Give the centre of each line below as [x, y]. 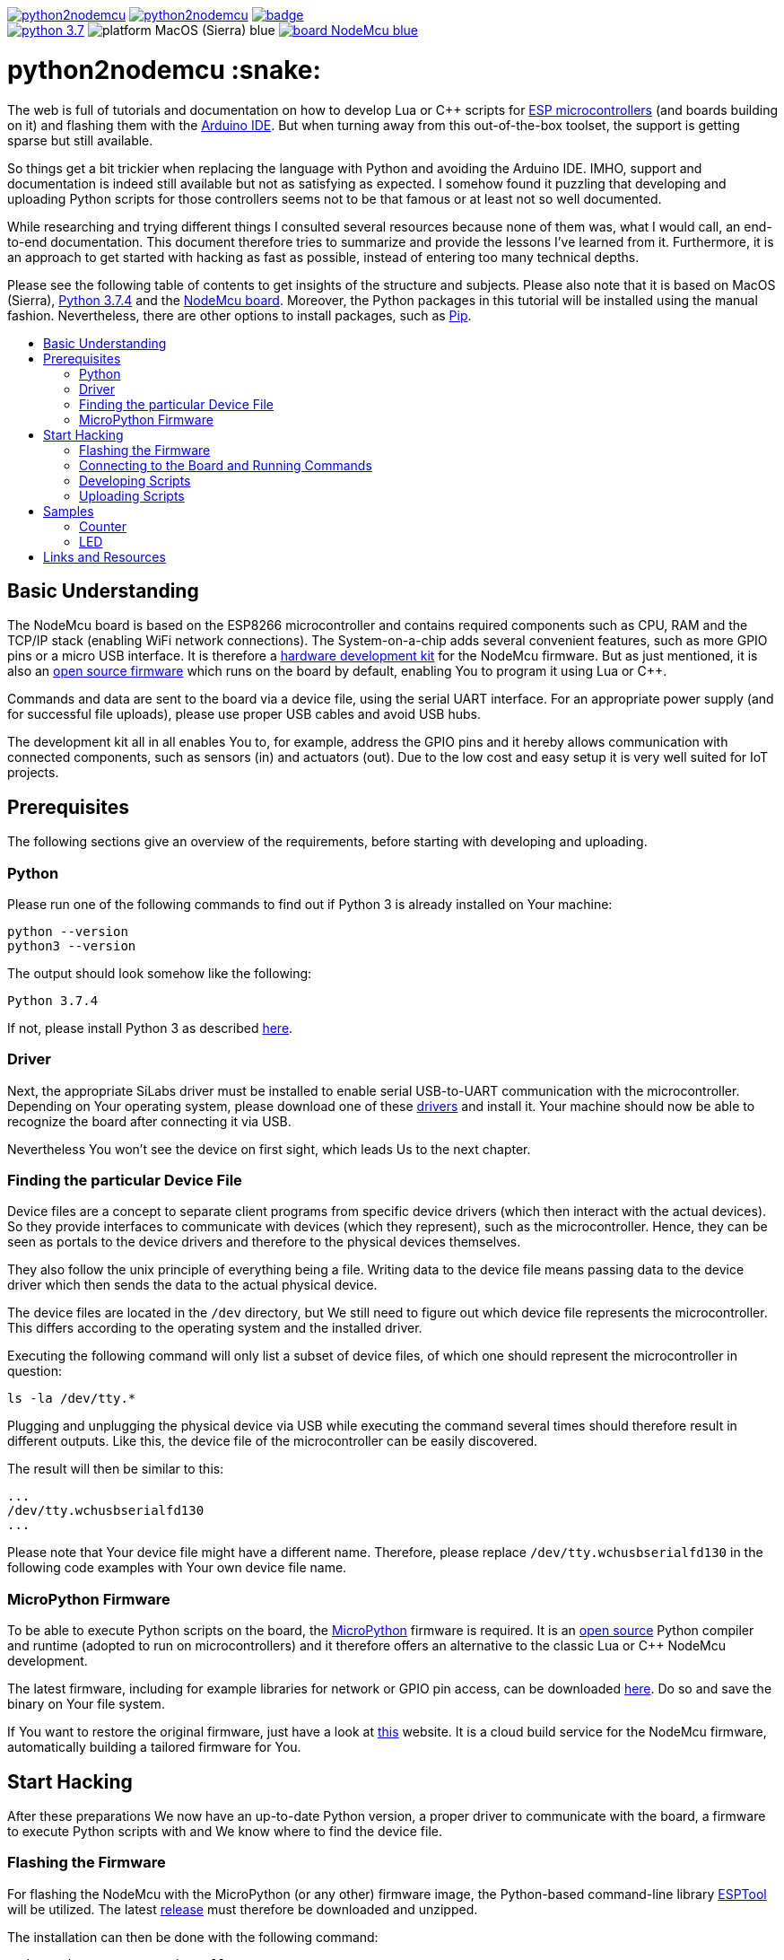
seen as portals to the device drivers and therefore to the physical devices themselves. [264, 1242]
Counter [103, 526]
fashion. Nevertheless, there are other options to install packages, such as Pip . [240, 315]
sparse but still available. [80, 140]
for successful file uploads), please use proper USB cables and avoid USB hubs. [244, 714]
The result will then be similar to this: [116, 1469]
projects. [33, 773]
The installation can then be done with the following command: [193, 1937]
